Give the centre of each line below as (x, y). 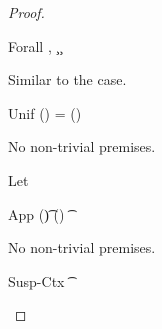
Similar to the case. (67, 79)
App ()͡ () (36, 213)
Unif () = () (45, 112)
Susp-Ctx (36, 280)
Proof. (26, 12)
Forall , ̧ (33, 45)
